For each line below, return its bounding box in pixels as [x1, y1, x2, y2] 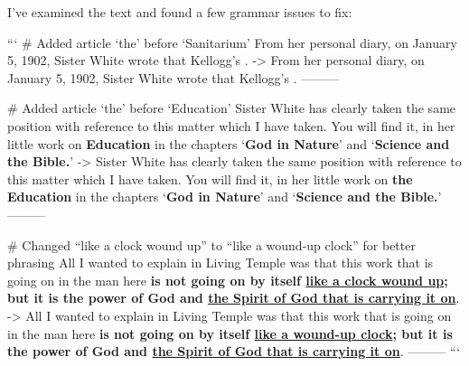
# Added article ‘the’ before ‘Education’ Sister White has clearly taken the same [7, 99, 456, 117]
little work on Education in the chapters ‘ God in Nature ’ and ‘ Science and [7, 134, 450, 153]
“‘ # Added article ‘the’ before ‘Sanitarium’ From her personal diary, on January [7, 33, 457, 52]
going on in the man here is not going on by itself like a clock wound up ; [7, 270, 448, 289]
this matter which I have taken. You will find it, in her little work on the [7, 169, 413, 188]
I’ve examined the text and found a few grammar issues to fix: [7, 3, 352, 21]
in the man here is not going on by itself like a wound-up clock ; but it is [7, 324, 453, 343]
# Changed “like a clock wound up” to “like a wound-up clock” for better [7, 235, 416, 254]
